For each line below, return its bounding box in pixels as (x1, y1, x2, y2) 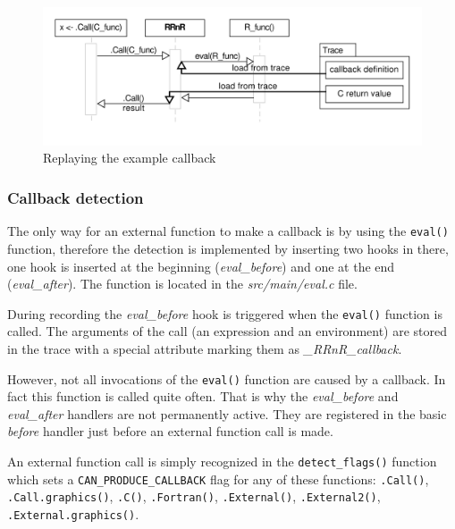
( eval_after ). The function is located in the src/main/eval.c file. (7, 274, 358, 293)
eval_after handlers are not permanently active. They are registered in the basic (7, 404, 447, 423)
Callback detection (7, 186, 144, 208)
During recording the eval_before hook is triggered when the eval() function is (7, 304, 442, 323)
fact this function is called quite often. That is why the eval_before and (7, 387, 399, 406)
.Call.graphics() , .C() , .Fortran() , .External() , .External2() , (7, 487, 381, 506)
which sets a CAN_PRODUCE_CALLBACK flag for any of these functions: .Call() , (7, 469, 429, 488)
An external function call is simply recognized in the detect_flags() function (7, 451, 437, 470)
